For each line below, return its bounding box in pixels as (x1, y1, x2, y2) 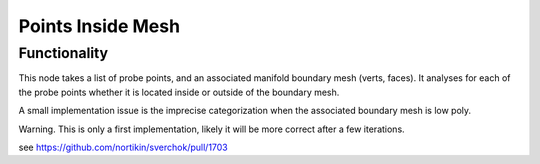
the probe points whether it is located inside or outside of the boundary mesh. (18, 86, 340, 98)
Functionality (18, 44, 109, 62)
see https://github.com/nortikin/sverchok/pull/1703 (18, 141, 229, 153)
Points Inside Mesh (18, 15, 180, 37)
